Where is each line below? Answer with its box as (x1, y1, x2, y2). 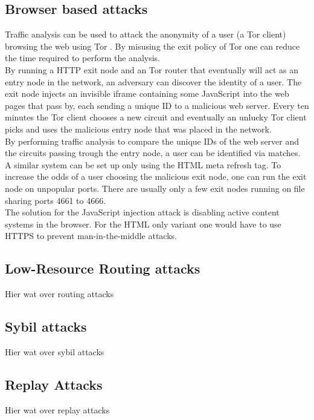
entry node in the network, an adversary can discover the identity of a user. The (5, 75, 302, 88)
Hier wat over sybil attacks (5, 345, 104, 358)
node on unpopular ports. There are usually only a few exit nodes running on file (5, 182, 305, 194)
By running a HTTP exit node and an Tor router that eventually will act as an (5, 63, 298, 76)
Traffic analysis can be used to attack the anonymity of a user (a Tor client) (5, 28, 286, 41)
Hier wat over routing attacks (5, 287, 114, 300)
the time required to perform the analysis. (5, 51, 160, 64)
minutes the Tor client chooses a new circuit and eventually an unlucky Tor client (5, 111, 307, 123)
